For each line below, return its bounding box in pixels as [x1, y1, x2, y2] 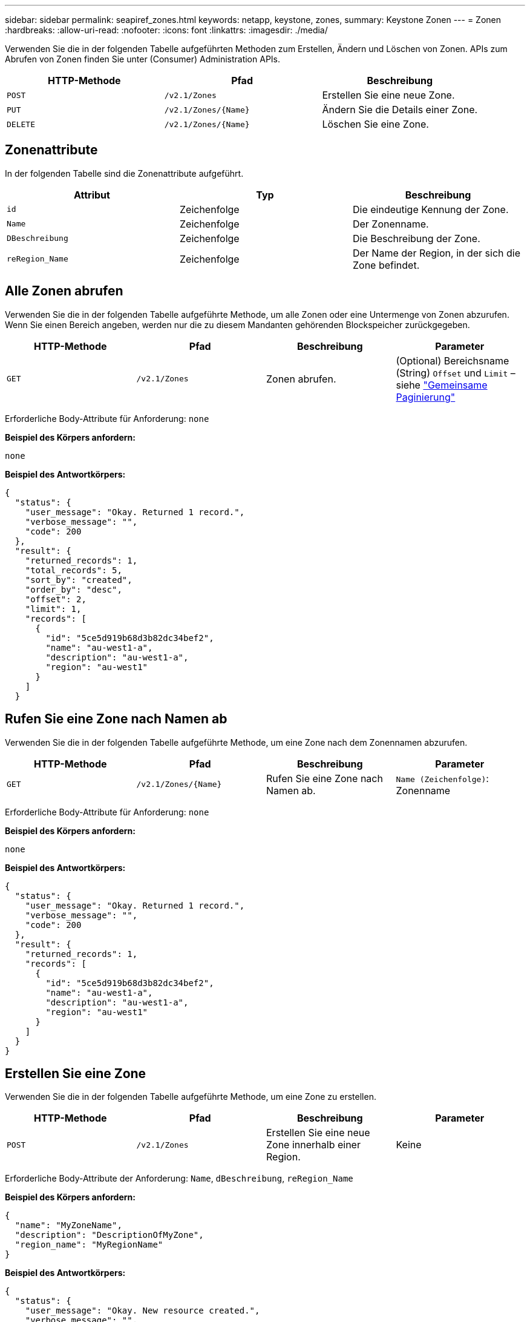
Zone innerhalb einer [266, 1139, 361, 1151]
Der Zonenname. [352, 217, 429, 230]
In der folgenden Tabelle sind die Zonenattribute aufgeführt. [5, 168, 244, 179]
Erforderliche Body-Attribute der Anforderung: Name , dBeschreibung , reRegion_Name [5, 1173, 353, 1184]
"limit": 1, [25, 603, 82, 614]
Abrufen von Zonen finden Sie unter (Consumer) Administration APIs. [5, 54, 280, 64]
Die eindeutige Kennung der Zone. [352, 203, 509, 215]
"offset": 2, [25, 594, 87, 604]
